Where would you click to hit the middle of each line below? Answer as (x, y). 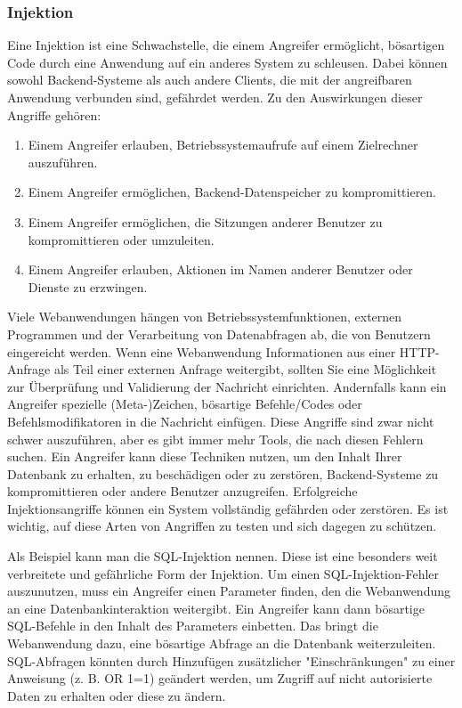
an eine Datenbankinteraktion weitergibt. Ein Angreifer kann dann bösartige (216, 608)
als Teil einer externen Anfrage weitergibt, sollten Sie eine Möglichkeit (245, 369)
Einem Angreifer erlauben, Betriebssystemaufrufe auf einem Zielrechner (223, 145)
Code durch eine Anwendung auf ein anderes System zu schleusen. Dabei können (227, 62)
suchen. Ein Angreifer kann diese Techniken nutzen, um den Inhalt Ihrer (205, 456)
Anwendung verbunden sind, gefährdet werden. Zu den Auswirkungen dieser (215, 97)
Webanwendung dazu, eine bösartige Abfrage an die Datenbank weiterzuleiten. (222, 643)
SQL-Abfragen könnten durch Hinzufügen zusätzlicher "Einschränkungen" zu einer (231, 660)
